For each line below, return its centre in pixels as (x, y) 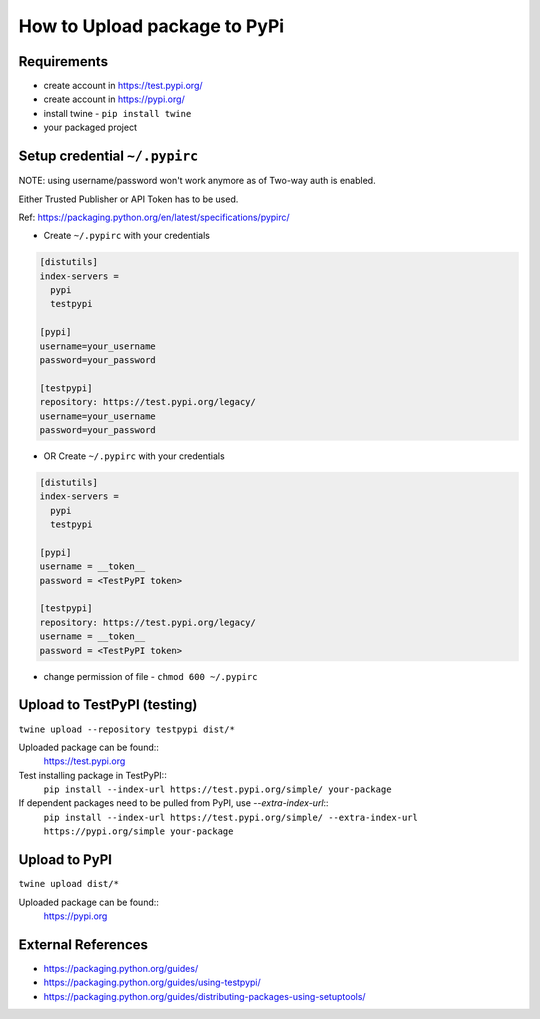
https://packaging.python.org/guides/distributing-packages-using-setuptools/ (204, 996)
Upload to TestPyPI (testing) (108, 705)
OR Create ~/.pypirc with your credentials (134, 456)
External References (83, 944)
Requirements (63, 61)
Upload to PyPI (65, 860)
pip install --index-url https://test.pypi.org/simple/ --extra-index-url (231, 817)
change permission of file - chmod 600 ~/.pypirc (150, 676)
